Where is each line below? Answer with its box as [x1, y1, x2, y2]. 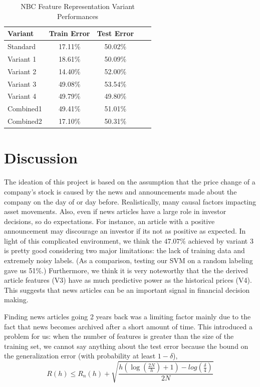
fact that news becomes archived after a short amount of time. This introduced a [4, 321, 252, 331]
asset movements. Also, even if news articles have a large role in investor [4, 206, 226, 217]
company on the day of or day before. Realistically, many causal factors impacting [4, 196, 256, 207]
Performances [57, 11, 99, 21]
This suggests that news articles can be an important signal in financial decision [4, 284, 250, 295]
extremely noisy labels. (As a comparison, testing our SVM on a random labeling [4, 255, 253, 266]
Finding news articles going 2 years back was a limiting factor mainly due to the [4, 311, 251, 322]
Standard [8, 41, 36, 52]
